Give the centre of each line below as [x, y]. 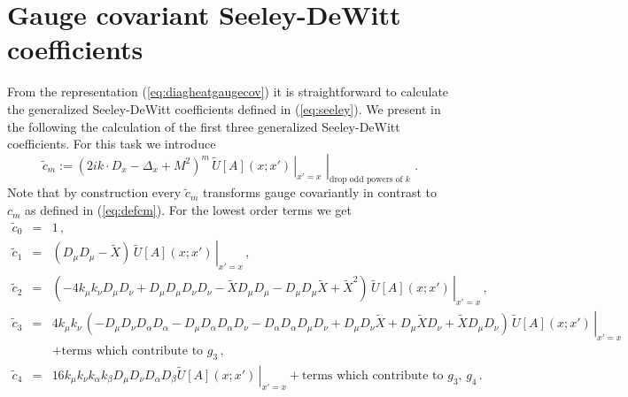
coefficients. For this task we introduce [112, 144]
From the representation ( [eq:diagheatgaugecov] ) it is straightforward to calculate [228, 92]
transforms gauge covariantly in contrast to [319, 192]
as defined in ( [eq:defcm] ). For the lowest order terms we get [188, 210]
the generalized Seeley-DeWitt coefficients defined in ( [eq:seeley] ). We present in [224, 108]
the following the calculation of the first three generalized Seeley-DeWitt [204, 126]
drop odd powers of [366, 180]
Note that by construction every [94, 192]
